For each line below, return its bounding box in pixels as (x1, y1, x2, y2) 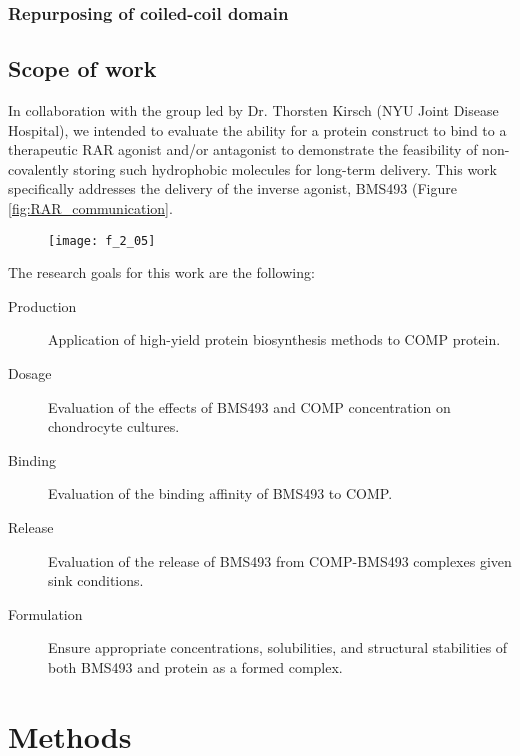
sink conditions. (48, 570, 144, 591)
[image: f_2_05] (48, 233, 156, 248)
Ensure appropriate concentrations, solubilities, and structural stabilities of (48, 637, 508, 658)
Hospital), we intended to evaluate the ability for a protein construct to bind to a (8, 119, 507, 140)
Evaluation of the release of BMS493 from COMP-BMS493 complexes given (48, 550, 512, 571)
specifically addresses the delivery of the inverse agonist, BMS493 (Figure (8, 178, 457, 199)
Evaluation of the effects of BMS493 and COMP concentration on (48, 396, 451, 417)
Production (8, 295, 77, 316)
